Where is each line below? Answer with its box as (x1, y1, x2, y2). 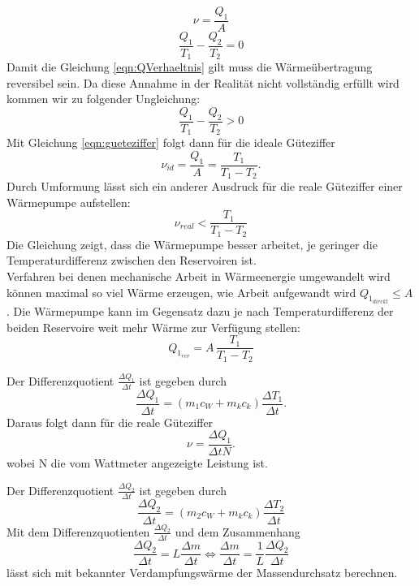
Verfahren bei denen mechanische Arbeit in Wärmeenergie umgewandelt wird (6, 267, 391, 284)
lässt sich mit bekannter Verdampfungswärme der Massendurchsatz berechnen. (6, 564, 398, 581)
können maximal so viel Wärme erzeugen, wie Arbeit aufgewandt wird (6, 283, 356, 300)
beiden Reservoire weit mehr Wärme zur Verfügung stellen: (6, 318, 300, 335)
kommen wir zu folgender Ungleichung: (6, 90, 201, 107)
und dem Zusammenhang (175, 523, 300, 540)
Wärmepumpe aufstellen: (6, 193, 131, 210)
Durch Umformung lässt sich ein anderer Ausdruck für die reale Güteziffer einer (6, 178, 403, 195)
